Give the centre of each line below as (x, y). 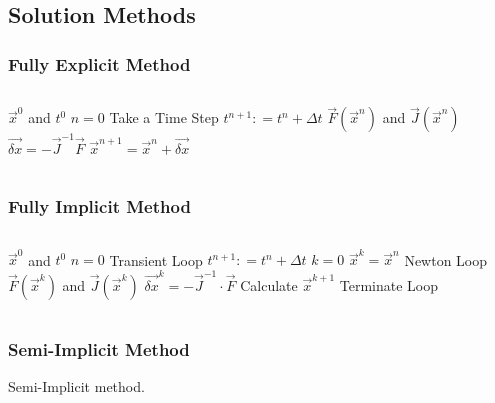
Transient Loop (156, 259)
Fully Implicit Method (99, 206)
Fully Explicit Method (99, 63)
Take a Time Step (164, 117)
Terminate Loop (388, 284)
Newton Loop (446, 259)
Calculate (269, 284)
